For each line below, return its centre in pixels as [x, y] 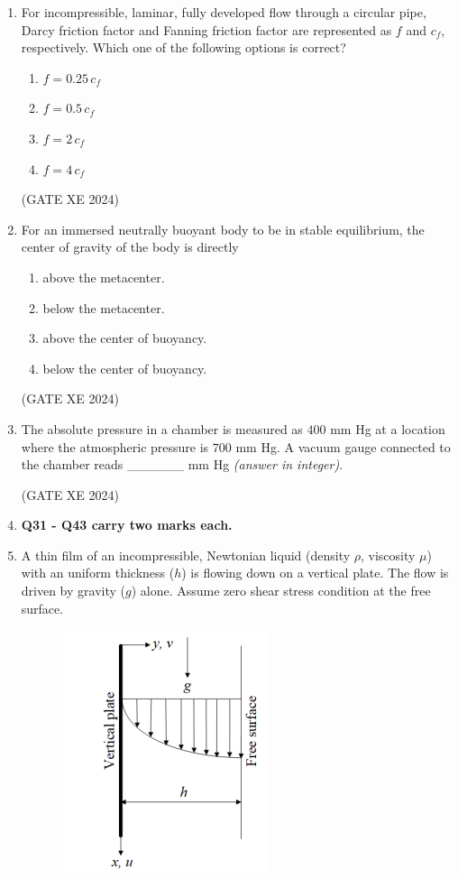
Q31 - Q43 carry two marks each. [127, 525]
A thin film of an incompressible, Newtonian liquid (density [186, 555]
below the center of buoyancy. [125, 368]
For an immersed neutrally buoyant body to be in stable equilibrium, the [223, 229]
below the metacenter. [104, 307]
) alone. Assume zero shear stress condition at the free [281, 591]
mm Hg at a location [388, 428]
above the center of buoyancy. [125, 338]
